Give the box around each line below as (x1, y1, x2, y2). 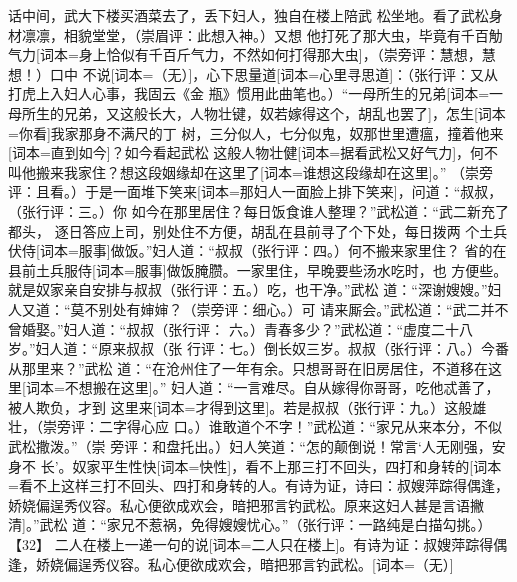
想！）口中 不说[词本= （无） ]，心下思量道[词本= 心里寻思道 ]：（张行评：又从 (8, 63, 499, 84)
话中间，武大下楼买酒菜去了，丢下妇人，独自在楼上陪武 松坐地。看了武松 (8, 5, 489, 25)
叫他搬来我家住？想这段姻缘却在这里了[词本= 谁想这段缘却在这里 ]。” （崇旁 (8, 161, 493, 182)
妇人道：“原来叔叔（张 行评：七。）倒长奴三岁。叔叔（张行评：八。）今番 (35, 338, 509, 359)
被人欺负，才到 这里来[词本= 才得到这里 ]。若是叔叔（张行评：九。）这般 (8, 396, 473, 417)
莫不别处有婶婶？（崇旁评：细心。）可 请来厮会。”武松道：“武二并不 (70, 298, 509, 319)
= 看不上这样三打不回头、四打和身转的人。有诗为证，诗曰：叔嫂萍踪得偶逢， (8, 475, 509, 496)
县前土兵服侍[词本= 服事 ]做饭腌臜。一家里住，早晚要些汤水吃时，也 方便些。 (8, 259, 508, 280)
